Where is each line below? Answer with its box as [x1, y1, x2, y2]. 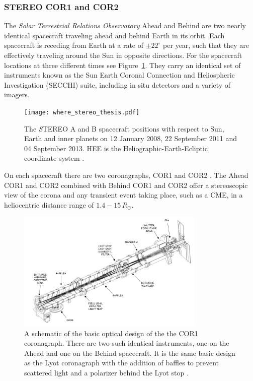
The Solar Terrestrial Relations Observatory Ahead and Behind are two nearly [4, 20, 246, 31]
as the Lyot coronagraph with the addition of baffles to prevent [24, 357, 219, 368]
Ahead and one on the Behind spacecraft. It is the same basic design [24, 347, 235, 358]
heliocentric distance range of [4, 199, 94, 210]
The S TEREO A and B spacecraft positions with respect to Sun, [24, 123, 224, 134]
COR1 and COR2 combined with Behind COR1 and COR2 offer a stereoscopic [4, 179, 248, 190]
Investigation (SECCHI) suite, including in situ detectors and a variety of [4, 79, 231, 90]
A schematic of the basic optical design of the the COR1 [24, 328, 198, 338]
